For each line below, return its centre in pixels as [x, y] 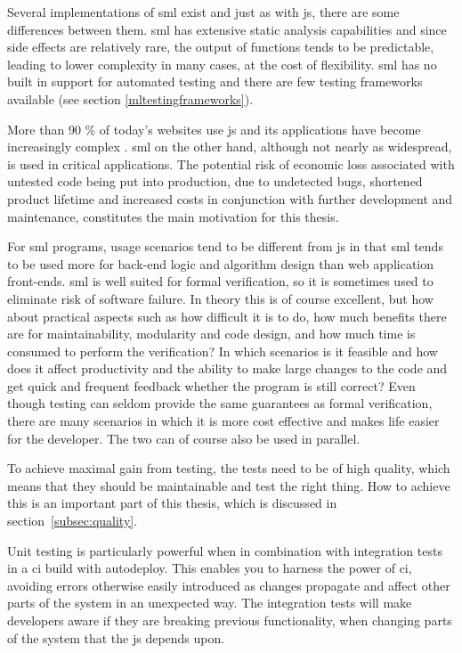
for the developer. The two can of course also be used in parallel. [184, 438]
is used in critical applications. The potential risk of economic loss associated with [231, 163]
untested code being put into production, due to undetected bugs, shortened [215, 181]
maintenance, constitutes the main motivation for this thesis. [173, 216]
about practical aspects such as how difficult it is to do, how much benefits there [227, 316]
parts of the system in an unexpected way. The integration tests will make [210, 603]
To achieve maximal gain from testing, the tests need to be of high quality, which [229, 468]
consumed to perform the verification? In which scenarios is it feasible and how [223, 351]
